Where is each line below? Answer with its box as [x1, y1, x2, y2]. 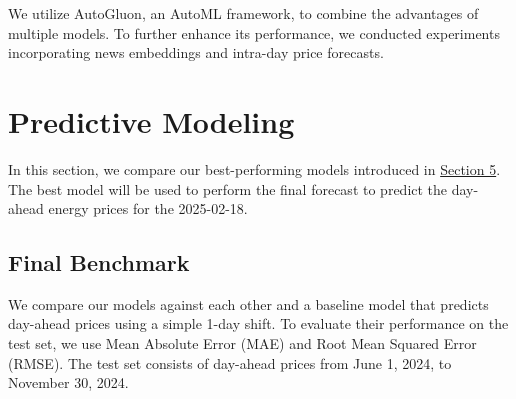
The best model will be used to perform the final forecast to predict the [8, 178, 448, 199]
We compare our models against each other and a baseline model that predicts [8, 293, 489, 314]
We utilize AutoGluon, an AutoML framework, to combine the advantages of [8, 3, 479, 23]
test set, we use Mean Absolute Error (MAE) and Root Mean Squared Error [8, 333, 477, 354]
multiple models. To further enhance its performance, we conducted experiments [8, 22, 500, 43]
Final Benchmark [8, 247, 190, 278]
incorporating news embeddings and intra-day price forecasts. [8, 42, 384, 63]
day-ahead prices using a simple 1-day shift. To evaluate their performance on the [8, 313, 509, 334]
